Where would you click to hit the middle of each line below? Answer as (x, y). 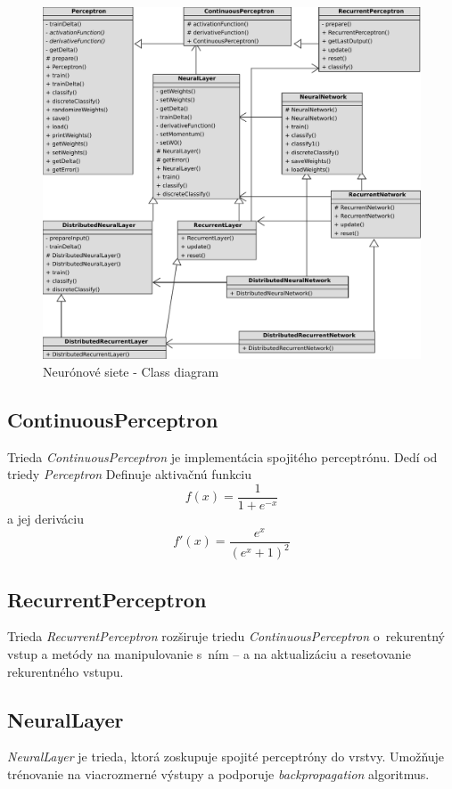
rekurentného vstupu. (66, 671)
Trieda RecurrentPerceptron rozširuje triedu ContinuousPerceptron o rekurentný (226, 636)
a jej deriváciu (45, 519)
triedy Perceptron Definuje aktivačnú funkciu (130, 474)
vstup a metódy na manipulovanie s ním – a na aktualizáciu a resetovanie (209, 653)
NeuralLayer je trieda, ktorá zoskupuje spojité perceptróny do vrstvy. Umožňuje (226, 756)
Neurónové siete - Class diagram (131, 372)
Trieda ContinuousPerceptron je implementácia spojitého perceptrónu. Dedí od (222, 456)
